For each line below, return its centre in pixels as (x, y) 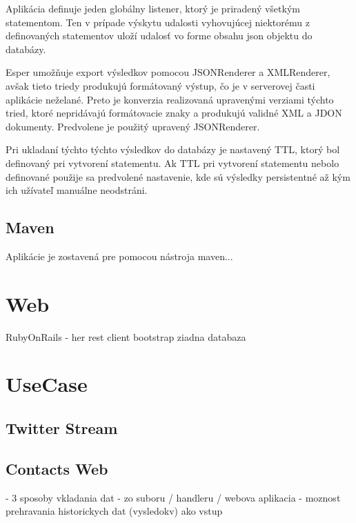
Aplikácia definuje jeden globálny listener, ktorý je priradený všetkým (153, 8)
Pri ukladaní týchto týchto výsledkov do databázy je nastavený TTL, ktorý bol (173, 149)
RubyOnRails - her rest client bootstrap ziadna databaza (126, 336)
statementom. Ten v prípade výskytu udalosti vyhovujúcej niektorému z (158, 22)
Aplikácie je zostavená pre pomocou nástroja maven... (119, 256)
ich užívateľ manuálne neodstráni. (77, 190)
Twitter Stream (62, 428)
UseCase (47, 384)
